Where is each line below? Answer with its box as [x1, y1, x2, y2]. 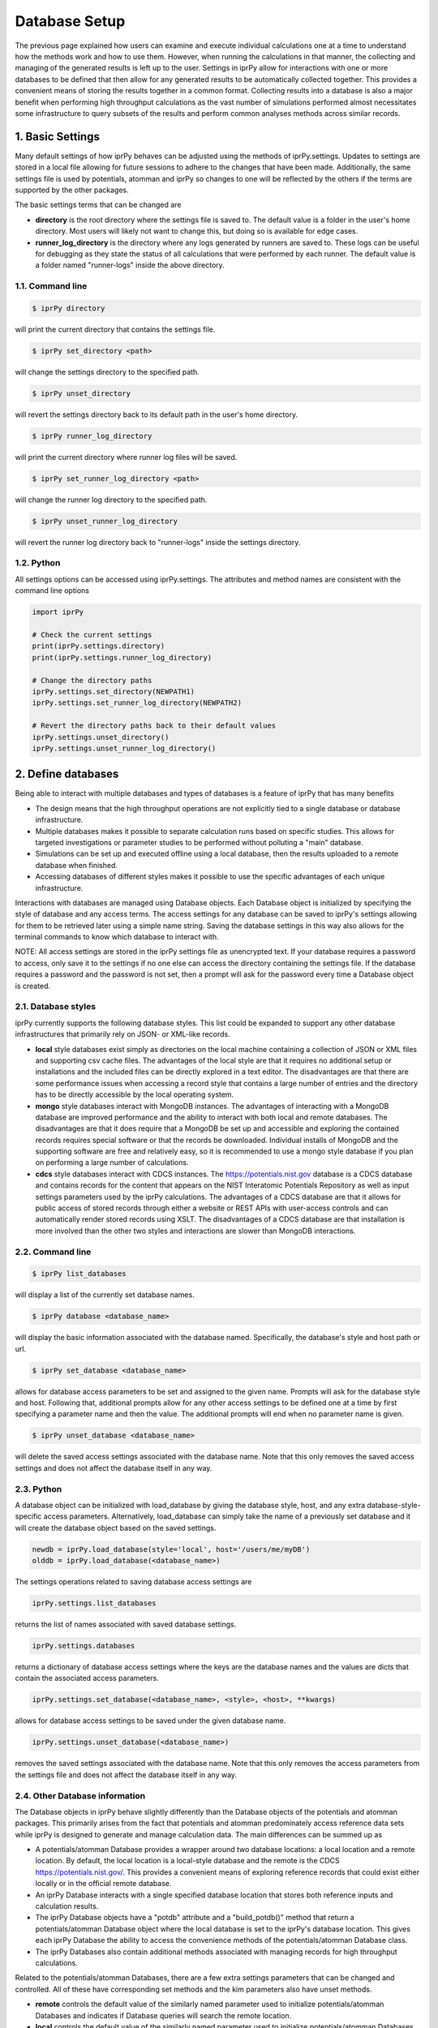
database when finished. [35, 860, 118, 870]
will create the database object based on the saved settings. [15, 1523, 217, 1532]
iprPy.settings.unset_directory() [32, 733, 170, 741]
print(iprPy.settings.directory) [32, 642, 165, 651]
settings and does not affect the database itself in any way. [15, 1463, 213, 1472]
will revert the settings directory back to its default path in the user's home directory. [15, 410, 298, 419]
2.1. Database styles [15, 1001, 97, 1012]
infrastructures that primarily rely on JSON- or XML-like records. [15, 1029, 230, 1039]
